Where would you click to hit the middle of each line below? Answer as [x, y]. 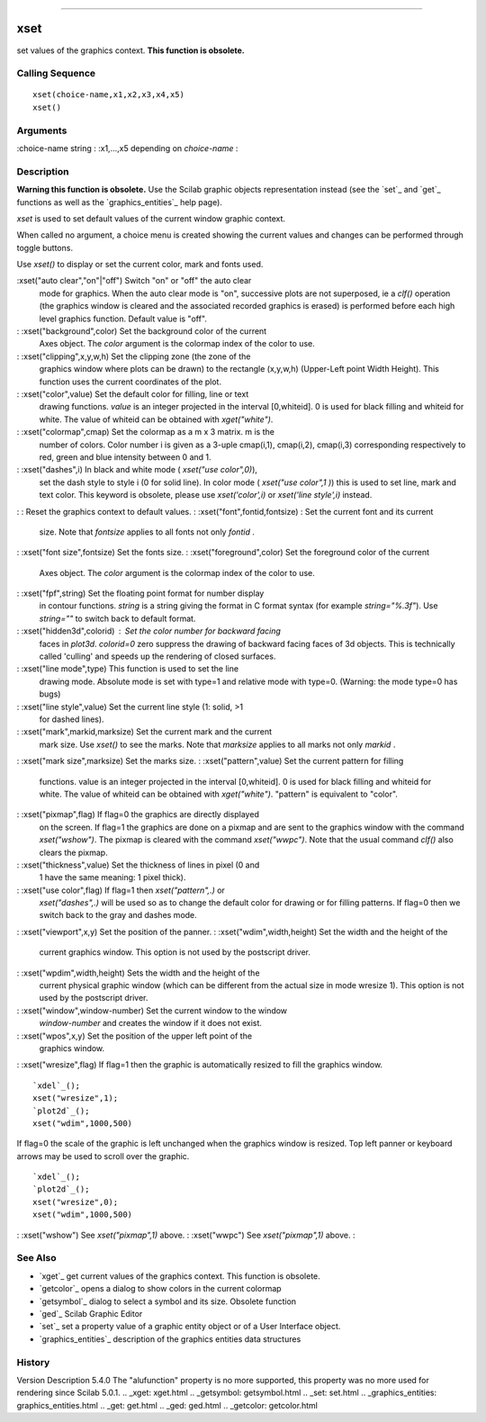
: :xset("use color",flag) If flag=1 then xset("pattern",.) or [121, 890]
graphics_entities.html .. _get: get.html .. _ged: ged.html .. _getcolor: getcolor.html [167, 1405]
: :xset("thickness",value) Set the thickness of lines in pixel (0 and [138, 865]
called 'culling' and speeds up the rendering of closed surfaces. [157, 656]
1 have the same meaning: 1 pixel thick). [112, 877]
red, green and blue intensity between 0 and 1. [125, 457]
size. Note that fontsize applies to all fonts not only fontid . [147, 532]
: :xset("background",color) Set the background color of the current [142, 331]
